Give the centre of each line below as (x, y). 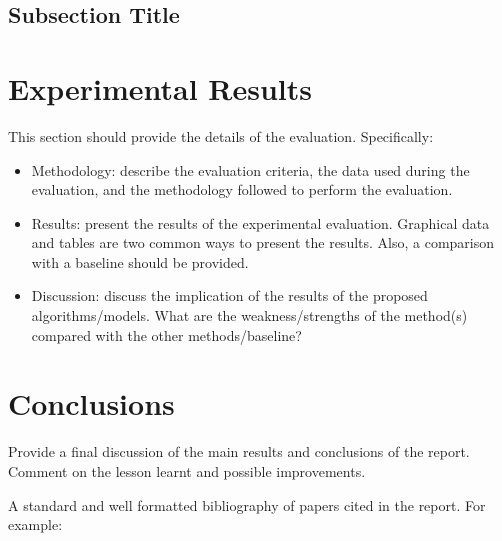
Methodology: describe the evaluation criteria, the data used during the (250, 169)
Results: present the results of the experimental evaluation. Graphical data (260, 222)
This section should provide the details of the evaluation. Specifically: (221, 135)
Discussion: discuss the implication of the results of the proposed (229, 295)
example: (35, 524)
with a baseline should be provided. (140, 261)
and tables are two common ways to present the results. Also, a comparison (263, 242)
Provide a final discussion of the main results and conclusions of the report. (239, 451)
